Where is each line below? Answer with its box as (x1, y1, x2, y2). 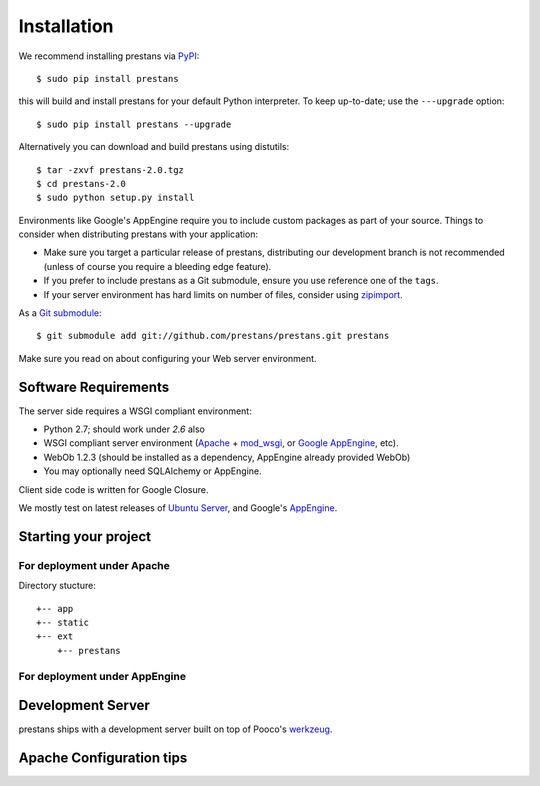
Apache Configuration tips (18, 750, 188, 767)
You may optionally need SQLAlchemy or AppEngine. (43, 465, 262, 477)
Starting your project (18, 528, 152, 545)
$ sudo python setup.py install (36, 192, 195, 204)
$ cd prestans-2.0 (36, 178, 127, 189)
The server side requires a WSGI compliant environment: (18, 405, 252, 417)
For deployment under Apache (18, 558, 170, 572)
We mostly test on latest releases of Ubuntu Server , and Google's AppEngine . (18, 502, 338, 514)
